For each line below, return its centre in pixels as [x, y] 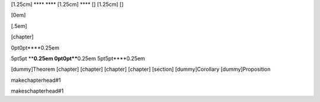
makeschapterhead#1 [37, 91]
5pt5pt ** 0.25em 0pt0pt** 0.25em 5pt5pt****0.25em [78, 58]
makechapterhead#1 [36, 80]
